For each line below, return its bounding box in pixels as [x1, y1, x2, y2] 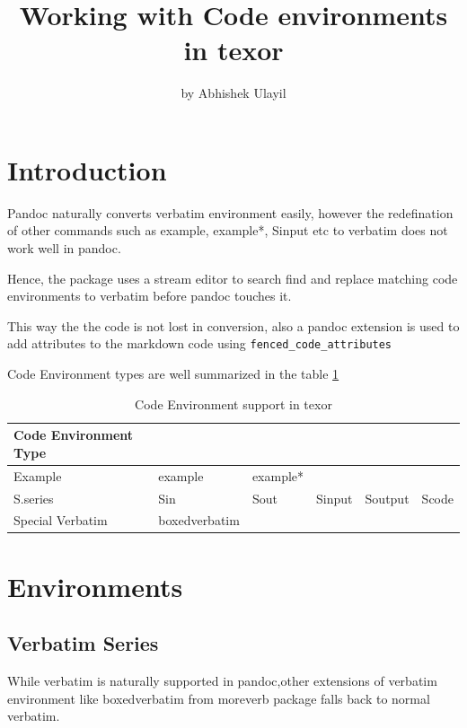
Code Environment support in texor [135, 394, 332, 413]
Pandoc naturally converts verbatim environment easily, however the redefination [7, 203, 454, 222]
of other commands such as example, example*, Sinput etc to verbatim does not [7, 221, 448, 240]
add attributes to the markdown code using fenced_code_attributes [7, 334, 392, 353]
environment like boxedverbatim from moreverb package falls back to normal [7, 689, 430, 707]
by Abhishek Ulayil [181, 83, 286, 102]
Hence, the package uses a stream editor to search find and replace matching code [7, 268, 458, 287]
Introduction [7, 151, 167, 188]
